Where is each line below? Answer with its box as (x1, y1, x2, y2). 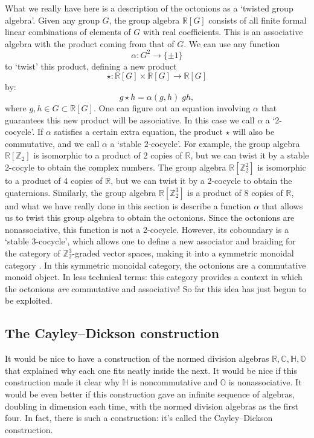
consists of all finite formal (208, 13, 307, 26)
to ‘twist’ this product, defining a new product (5, 59, 177, 72)
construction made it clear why (5, 376, 120, 388)
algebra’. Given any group (5, 13, 100, 26)
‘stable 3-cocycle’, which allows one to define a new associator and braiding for (5, 235, 296, 247)
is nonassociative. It (228, 376, 302, 388)
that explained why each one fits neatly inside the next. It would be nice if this (5, 364, 298, 376)
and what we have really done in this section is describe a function (5, 199, 251, 212)
